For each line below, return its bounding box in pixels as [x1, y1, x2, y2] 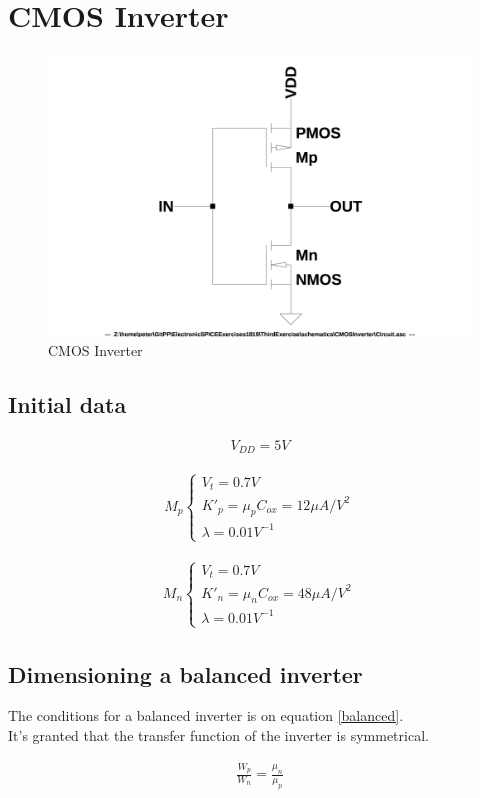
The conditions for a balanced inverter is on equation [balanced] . [8, 705, 404, 726]
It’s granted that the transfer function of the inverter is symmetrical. [8, 724, 429, 745]
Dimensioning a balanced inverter [8, 658, 363, 689]
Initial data [8, 389, 127, 420]
